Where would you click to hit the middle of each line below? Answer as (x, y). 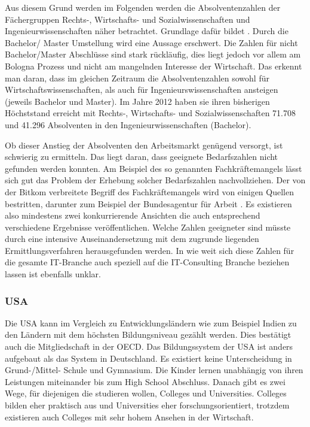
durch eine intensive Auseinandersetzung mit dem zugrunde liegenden (132, 239)
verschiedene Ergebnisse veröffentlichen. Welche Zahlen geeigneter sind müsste (148, 227)
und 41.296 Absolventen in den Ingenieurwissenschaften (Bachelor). (128, 124)
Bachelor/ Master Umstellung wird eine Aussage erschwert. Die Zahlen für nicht (151, 42)
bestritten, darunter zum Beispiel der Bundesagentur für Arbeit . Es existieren (148, 203)
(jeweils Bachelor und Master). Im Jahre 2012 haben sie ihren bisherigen (137, 101)
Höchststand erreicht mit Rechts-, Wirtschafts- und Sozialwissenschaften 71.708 (151, 113)
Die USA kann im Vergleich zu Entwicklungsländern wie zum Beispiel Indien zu (151, 322)
